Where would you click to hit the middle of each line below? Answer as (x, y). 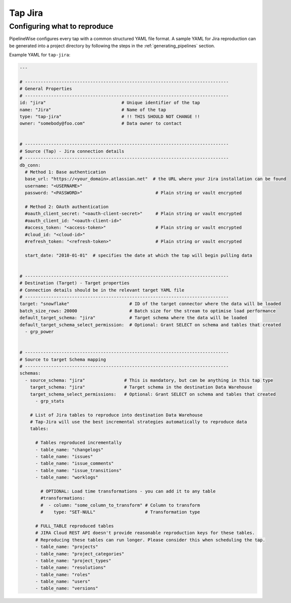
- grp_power (39, 332)
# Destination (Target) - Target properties (75, 283)
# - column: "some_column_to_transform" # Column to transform (120, 505)
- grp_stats (50, 401)
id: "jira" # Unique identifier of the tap (110, 103)
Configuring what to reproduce (61, 26)
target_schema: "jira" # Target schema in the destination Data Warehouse (141, 387)
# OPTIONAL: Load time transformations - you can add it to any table (128, 491)
